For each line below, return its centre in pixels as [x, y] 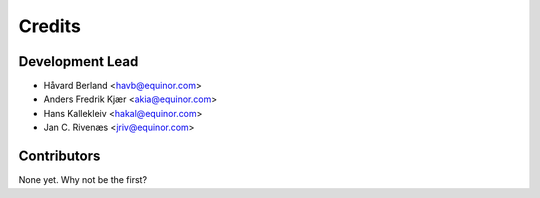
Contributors [59, 156]
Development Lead [78, 61]
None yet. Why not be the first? [83, 180]
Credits [50, 26]
